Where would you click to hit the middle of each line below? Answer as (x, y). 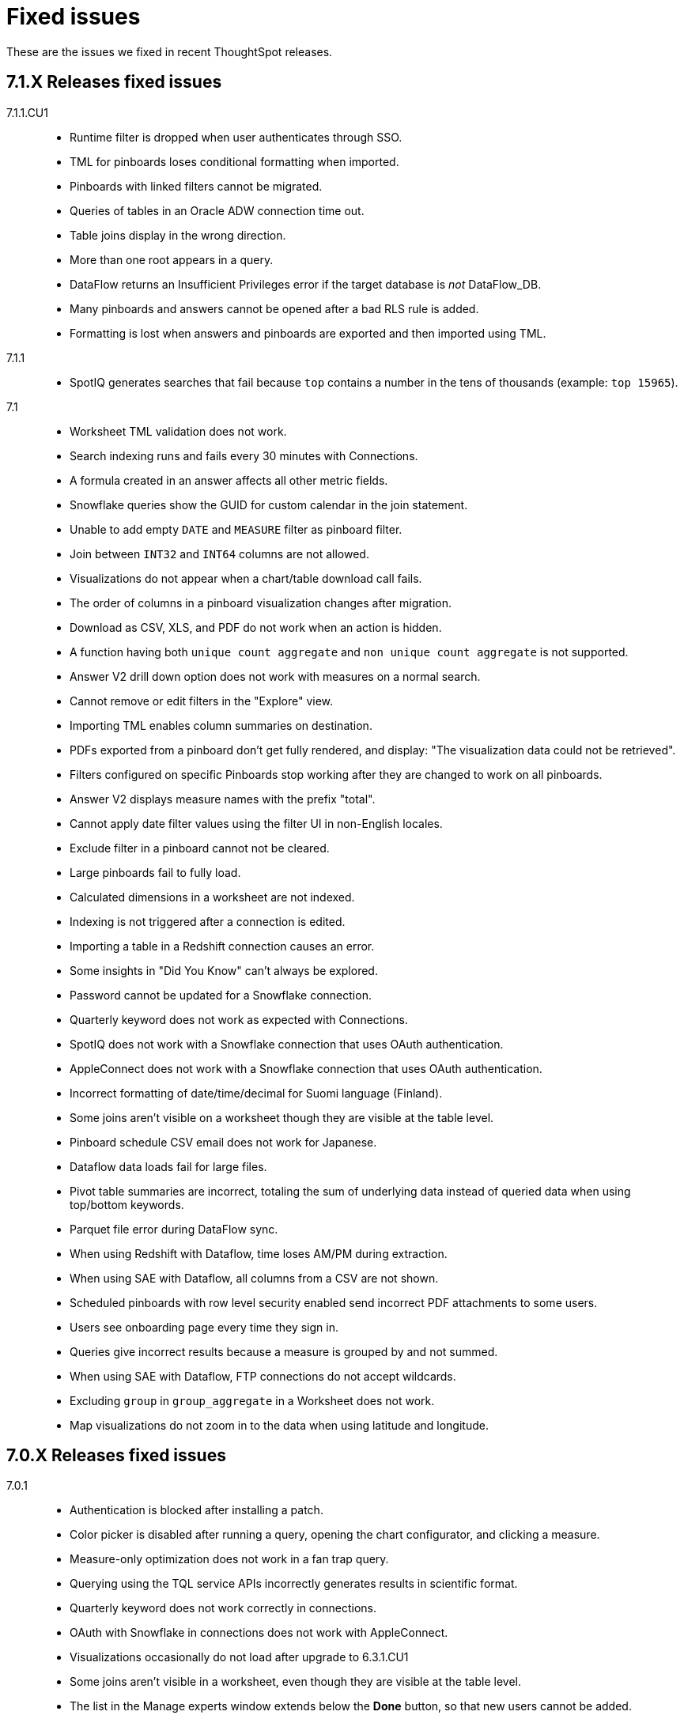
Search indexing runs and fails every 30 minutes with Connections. (244, 455)
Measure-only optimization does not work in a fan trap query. (229, 1559)
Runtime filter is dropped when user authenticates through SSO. (236, 137)
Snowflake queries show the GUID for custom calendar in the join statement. (269, 504)
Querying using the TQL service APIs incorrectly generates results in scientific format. (294, 1584)
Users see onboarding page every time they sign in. (204, 1327)
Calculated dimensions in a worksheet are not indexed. (212, 897)
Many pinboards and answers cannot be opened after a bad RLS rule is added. (274, 308)
